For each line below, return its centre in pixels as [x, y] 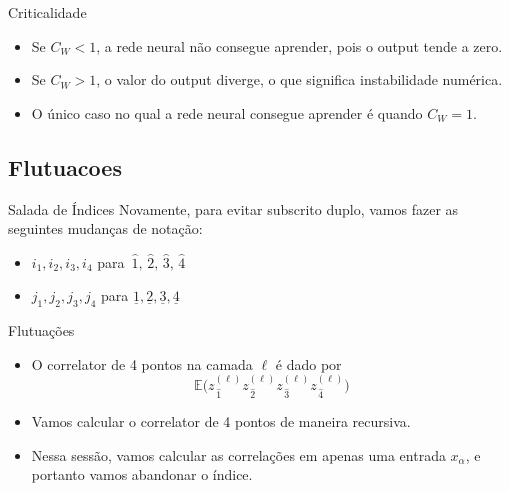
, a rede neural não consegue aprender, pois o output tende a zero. [299, 45]
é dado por [308, 363]
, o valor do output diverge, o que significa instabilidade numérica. [299, 79]
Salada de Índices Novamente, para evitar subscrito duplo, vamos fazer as [233, 208]
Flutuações [41, 330]
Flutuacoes [65, 166]
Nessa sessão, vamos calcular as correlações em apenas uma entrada [238, 454]
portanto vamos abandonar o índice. [142, 474]
